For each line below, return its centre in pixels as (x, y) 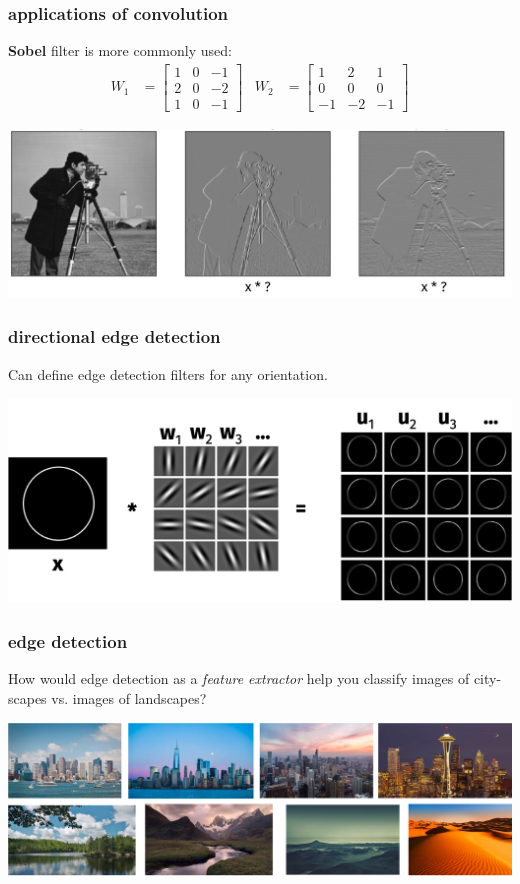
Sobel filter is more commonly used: (120, 50)
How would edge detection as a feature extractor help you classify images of (239, 678)
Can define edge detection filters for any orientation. (168, 373)
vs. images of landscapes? (129, 697)
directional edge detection (114, 336)
